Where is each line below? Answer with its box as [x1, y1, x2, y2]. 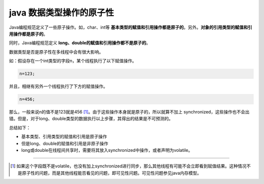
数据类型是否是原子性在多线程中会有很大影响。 [9, 49, 104, 55]
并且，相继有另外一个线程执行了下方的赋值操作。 [9, 83, 108, 90]
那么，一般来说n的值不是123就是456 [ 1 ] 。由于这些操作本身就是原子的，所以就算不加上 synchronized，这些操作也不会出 [9, 109, 250, 115]
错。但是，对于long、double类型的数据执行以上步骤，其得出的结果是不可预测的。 [9, 116, 174, 122]
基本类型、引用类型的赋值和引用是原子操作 [21, 134, 107, 140]
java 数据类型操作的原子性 [9, 7, 114, 18]
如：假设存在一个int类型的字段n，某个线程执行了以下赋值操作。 [9, 58, 137, 64]
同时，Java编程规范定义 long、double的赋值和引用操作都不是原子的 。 [9, 40, 151, 46]
